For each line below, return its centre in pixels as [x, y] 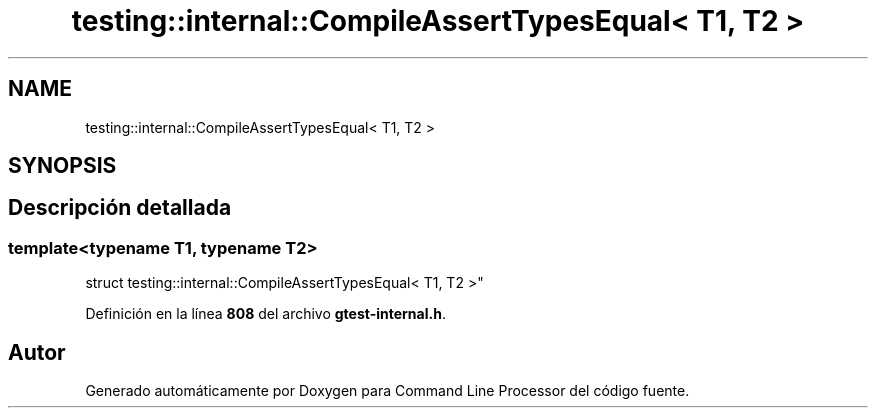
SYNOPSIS [62, 166]
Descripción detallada [120, 208]
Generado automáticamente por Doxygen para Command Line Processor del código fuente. [387, 391]
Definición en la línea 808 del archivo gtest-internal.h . [265, 314]
